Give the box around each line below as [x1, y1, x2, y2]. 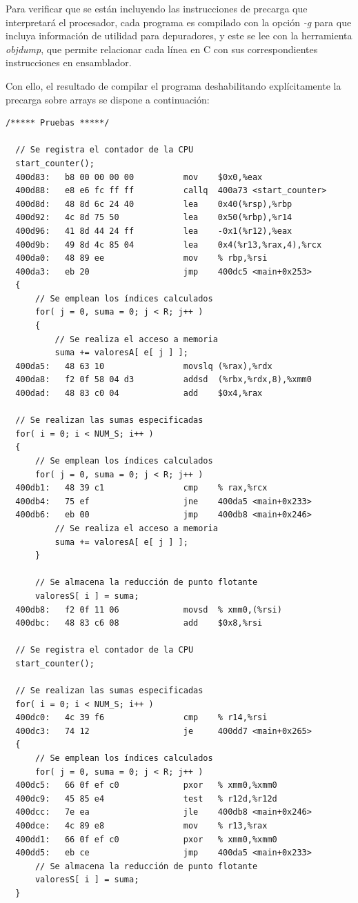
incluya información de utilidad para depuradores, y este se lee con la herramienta [6, 28, 352, 43]
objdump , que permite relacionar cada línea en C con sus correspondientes [6, 41, 318, 56]
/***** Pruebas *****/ [6, 118, 110, 128]
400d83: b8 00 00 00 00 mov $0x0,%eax [15, 172, 263, 182]
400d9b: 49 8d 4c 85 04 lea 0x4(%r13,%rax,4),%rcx [15, 239, 322, 250]
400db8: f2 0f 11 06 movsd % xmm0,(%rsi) [15, 604, 282, 615]
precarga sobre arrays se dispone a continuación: [6, 92, 210, 106]
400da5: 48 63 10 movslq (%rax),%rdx [15, 361, 272, 371]
